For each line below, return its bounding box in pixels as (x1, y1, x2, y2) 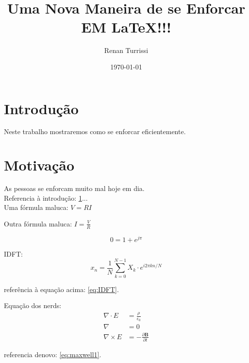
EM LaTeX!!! (81, 17, 171, 37)
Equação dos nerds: (4, 300, 62, 311)
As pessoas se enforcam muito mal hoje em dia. (4, 183, 145, 193)
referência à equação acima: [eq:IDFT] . (4, 284, 119, 294)
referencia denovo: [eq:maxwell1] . (4, 349, 101, 360)
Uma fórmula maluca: (4, 202, 68, 212)
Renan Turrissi (104, 45, 149, 55)
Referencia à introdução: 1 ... (4, 192, 88, 203)
